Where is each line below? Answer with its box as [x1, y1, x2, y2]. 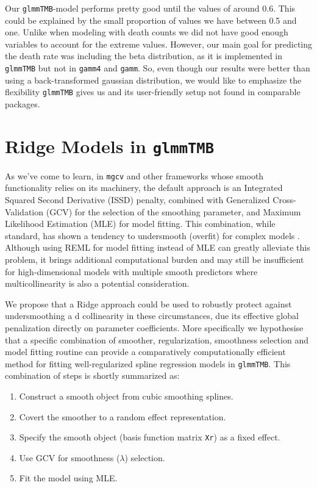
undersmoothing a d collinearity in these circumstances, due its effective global [5, 309, 299, 322]
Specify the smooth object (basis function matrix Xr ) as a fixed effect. [19, 431, 280, 443]
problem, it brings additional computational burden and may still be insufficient [5, 253, 304, 265]
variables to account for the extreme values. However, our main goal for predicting [5, 37, 313, 50]
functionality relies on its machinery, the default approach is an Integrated [5, 181, 283, 194]
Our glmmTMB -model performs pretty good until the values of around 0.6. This [5, 2, 296, 14]
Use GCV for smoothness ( [19, 451, 120, 464]
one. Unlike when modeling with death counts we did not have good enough [5, 26, 288, 38]
